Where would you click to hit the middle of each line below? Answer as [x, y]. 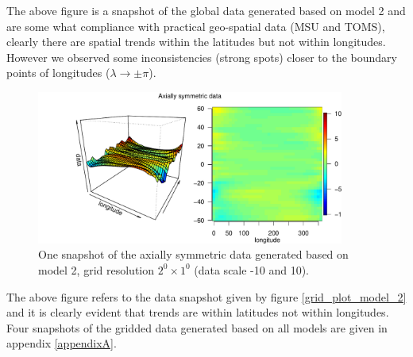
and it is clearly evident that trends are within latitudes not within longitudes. [198, 312]
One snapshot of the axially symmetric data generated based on [193, 254]
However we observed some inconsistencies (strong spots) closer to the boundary [202, 57]
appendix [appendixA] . [62, 343]
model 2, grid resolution [96, 269]
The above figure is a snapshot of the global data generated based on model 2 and [206, 10]
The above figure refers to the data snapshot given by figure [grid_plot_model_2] [206, 296]
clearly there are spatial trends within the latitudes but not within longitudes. [196, 42]
